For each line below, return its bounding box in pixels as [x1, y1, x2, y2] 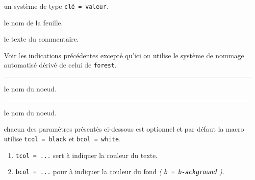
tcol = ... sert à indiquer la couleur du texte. [15, 150, 158, 160]
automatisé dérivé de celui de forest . [4, 60, 117, 70]
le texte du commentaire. [4, 34, 79, 44]
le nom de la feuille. [4, 17, 63, 27]
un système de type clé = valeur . [4, 1, 108, 11]
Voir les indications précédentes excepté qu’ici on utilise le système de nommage [4, 50, 244, 60]
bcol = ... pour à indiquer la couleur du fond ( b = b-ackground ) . [15, 166, 224, 177]
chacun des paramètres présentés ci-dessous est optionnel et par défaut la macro [4, 124, 244, 134]
